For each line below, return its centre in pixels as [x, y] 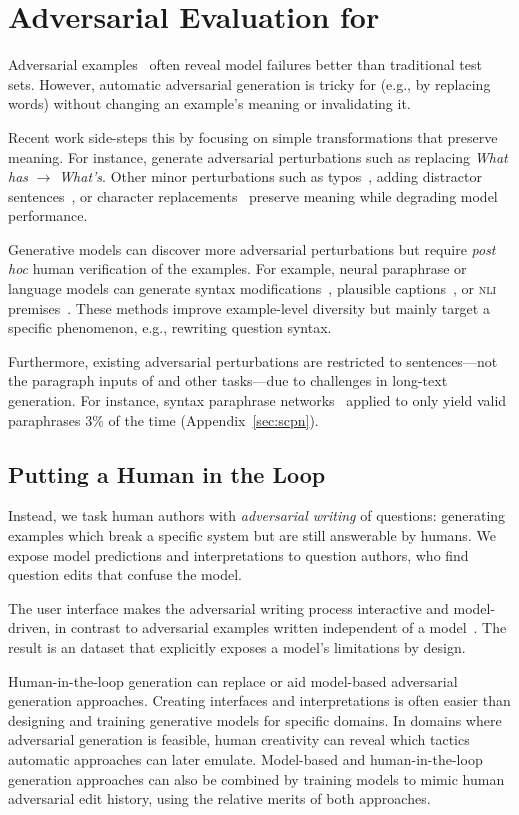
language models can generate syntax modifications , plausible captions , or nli [252, 288]
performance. [48, 215]
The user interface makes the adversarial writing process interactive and [228, 607]
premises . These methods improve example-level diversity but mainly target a [249, 307]
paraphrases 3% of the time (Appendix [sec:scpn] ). [163, 419]
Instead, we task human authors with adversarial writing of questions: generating [257, 515]
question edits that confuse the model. [125, 574]
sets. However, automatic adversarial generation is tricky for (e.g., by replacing [249, 83]
